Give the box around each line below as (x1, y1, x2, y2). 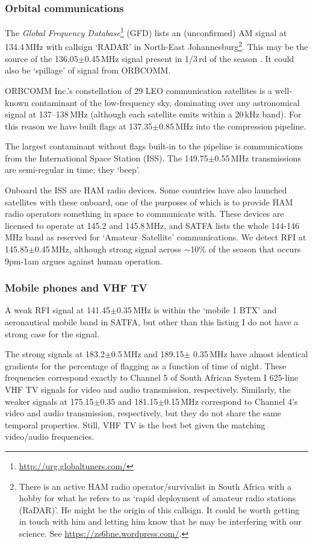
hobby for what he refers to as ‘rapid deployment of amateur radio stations (19, 492, 296, 504)
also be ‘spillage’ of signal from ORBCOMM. (5, 64, 171, 77)
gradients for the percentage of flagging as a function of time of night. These (5, 359, 287, 372)
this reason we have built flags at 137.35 (5, 119, 153, 132)
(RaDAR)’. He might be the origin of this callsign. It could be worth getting (19, 503, 300, 516)
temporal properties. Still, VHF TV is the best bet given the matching (5, 418, 265, 431)
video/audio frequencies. (5, 430, 95, 443)
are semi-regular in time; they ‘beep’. (5, 163, 140, 176)
